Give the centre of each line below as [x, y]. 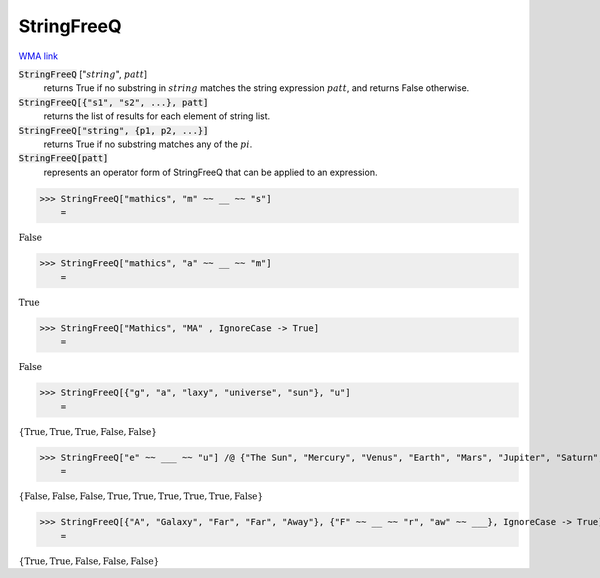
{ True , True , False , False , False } [89, 561]
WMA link [38, 56]
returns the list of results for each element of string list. [157, 116]
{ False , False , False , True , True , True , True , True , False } [141, 496]
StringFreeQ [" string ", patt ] [83, 74]
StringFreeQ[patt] [63, 158]
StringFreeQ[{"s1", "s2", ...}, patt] [113, 102]
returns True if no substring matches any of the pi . [148, 144]
